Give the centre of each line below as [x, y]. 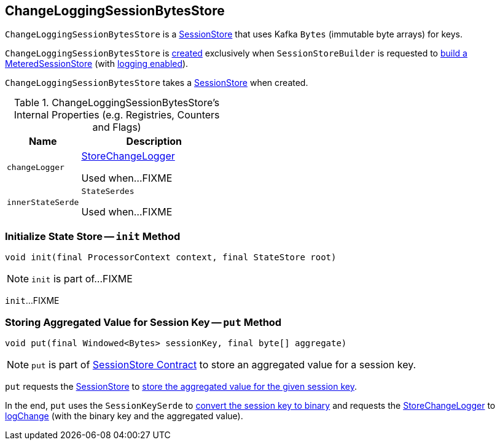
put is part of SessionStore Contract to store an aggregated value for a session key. [224, 364]
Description [154, 141]
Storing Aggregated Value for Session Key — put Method [143, 322]
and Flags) [117, 127]
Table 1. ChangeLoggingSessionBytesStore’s [117, 103]
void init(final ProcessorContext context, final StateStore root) [171, 257]
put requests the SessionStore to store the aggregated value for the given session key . [181, 386]
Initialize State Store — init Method [93, 236]
